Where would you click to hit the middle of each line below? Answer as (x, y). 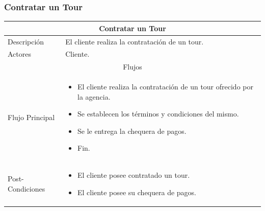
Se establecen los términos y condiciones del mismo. (158, 114)
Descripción (26, 41)
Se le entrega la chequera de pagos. (132, 131)
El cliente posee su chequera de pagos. (137, 192)
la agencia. (94, 96)
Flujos (132, 67)
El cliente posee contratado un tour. (134, 175)
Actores (19, 54)
